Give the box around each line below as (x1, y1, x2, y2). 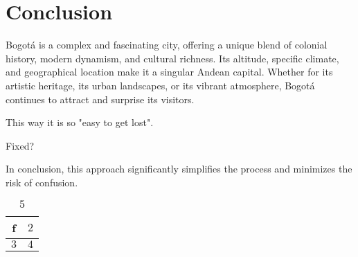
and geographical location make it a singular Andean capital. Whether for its (6, 64, 333, 79)
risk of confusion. (6, 175, 78, 189)
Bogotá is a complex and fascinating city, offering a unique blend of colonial (6, 37, 328, 52)
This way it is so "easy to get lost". (6, 115, 154, 130)
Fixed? (6, 138, 35, 152)
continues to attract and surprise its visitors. (6, 91, 195, 106)
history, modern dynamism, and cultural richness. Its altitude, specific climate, (6, 51, 339, 65)
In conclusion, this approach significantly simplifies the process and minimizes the (6, 161, 352, 176)
